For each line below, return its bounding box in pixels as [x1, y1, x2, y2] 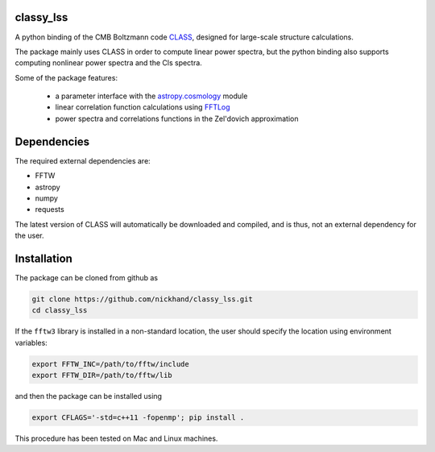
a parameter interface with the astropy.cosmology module [55, 91, 248, 101]
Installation [14, 251, 72, 265]
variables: [14, 338, 48, 347]
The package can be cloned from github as [14, 273, 159, 283]
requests [35, 205, 64, 214]
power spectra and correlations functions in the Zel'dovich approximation [55, 114, 299, 123]
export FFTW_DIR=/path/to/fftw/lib [31, 371, 172, 380]
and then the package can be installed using [14, 392, 163, 401]
